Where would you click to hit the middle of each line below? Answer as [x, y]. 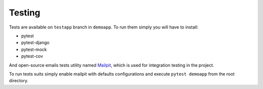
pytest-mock [34, 49]
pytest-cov [32, 56]
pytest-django [35, 43]
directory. [19, 81]
